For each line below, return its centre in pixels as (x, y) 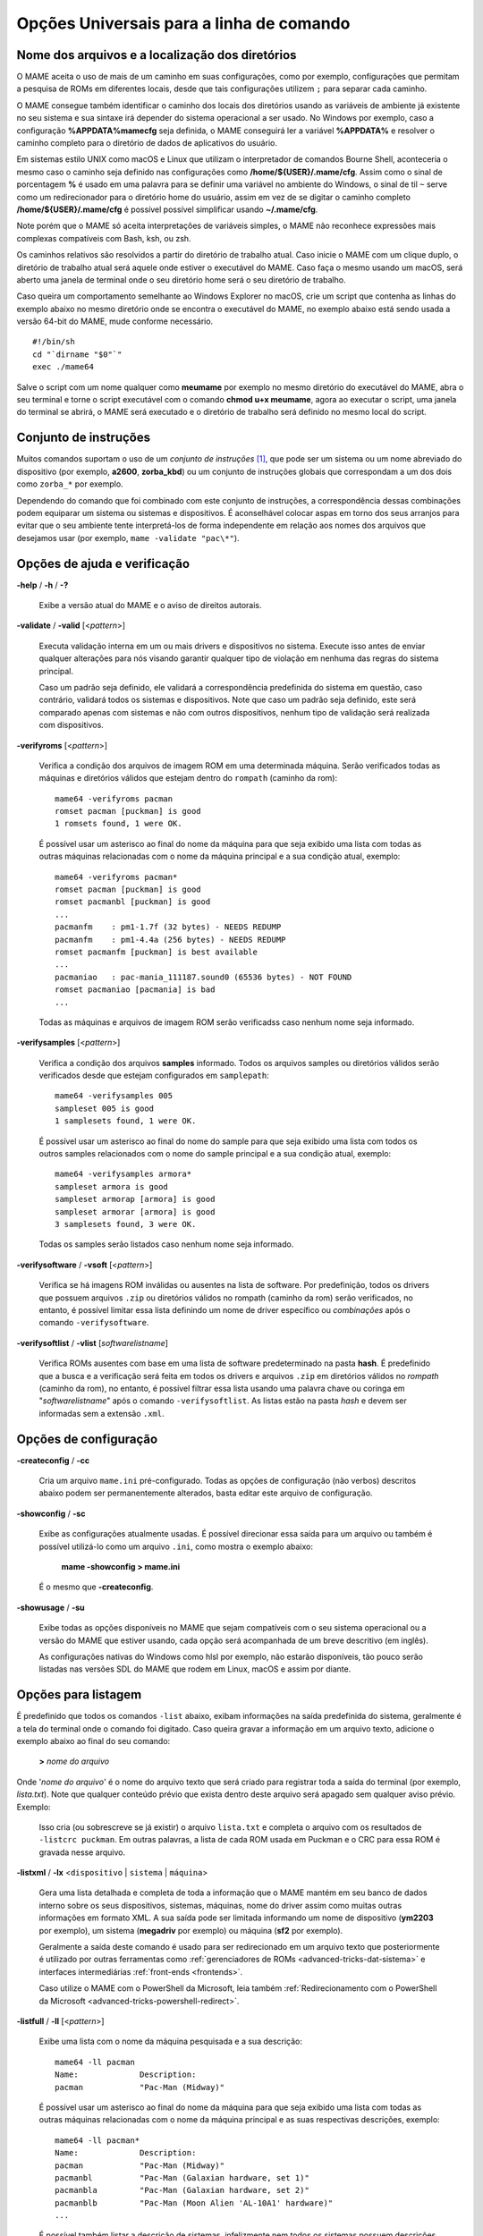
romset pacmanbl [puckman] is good (133, 902)
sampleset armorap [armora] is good (135, 1199)
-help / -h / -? (42, 585)
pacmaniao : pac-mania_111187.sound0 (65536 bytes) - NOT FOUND (203, 977)
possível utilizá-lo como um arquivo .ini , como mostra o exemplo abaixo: (176, 1546)
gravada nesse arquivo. (82, 1852)
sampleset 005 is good (105, 1108)
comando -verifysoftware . (94, 1323)
